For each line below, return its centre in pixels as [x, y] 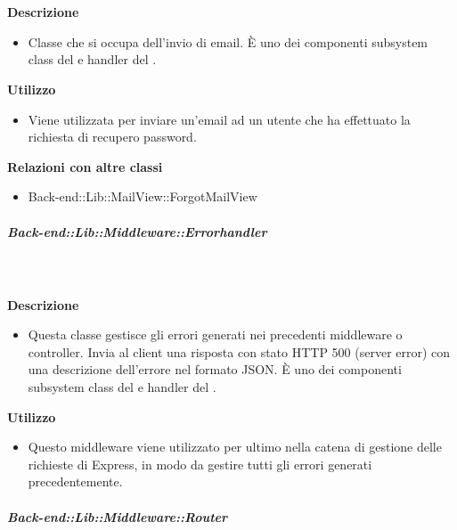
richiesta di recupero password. [112, 137]
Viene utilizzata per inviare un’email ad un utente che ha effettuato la [219, 119]
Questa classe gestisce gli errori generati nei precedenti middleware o [215, 334]
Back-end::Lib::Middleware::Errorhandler [137, 231]
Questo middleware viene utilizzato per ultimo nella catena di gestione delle [235, 447]
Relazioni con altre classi [85, 166]
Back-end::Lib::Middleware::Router [118, 516]
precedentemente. [75, 481]
